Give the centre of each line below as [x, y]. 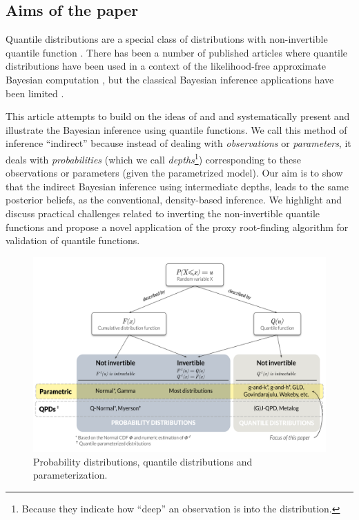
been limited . [35, 93]
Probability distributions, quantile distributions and [143, 461]
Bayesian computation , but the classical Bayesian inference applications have [170, 79]
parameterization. [70, 475]
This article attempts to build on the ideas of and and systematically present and [178, 116]
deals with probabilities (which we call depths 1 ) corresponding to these [154, 158]
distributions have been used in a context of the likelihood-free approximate [166, 66]
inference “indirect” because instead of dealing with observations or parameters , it [178, 143]
